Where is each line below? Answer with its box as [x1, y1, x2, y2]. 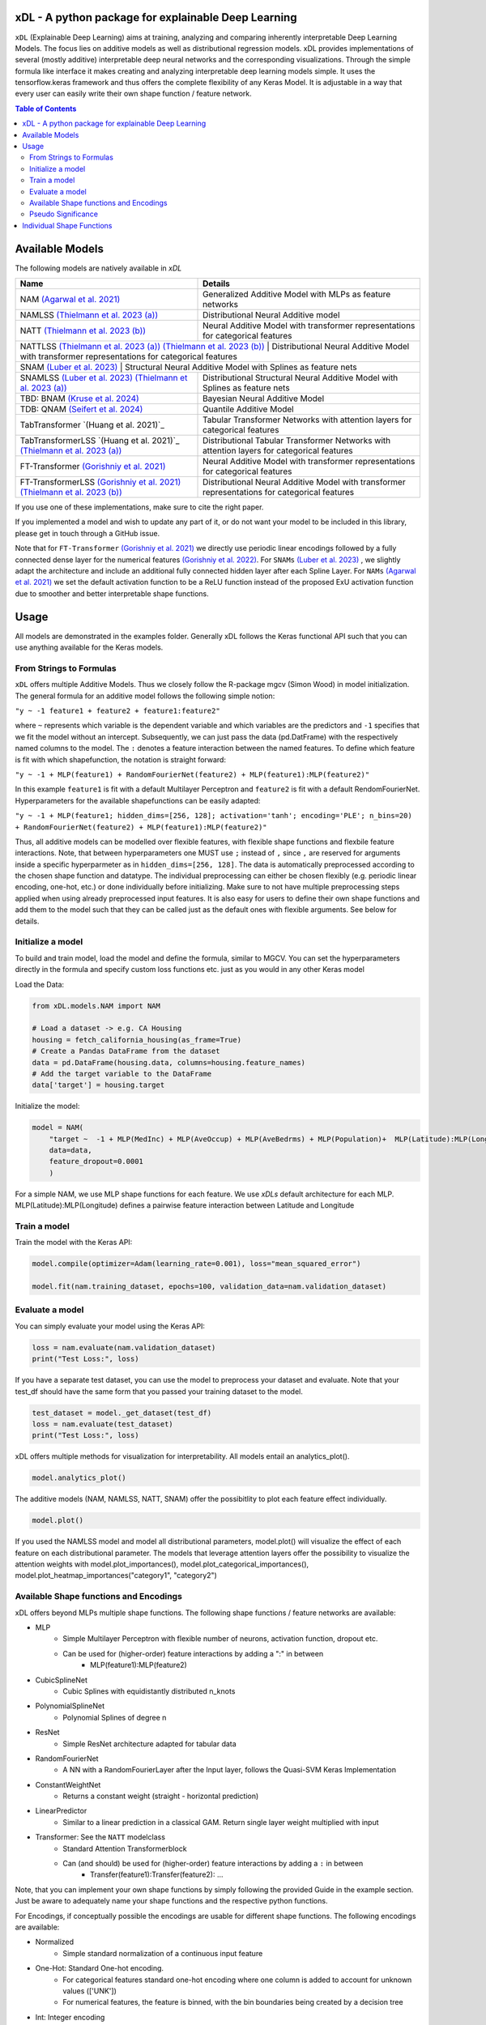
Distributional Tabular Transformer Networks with [202, 435, 391, 446]
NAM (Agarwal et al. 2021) [19, 294, 121, 305]
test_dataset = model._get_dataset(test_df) [32, 1408, 212, 1417]
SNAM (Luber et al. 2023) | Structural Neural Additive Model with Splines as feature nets [19, 361, 357, 373]
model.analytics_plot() [32, 1473, 127, 1482]
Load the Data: [15, 979, 65, 989]
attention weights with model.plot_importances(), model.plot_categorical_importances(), [15, 1559, 309, 1569]
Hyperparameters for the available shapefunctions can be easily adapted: [15, 795, 261, 805]
